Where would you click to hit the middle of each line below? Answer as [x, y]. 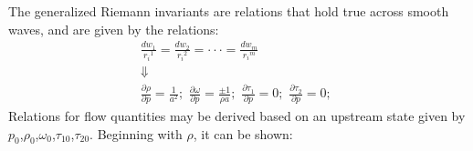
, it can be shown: [243, 133]
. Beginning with [136, 133]
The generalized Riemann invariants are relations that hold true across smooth [229, 11]
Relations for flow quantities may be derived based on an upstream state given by [237, 115]
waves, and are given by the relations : [114, 29]
